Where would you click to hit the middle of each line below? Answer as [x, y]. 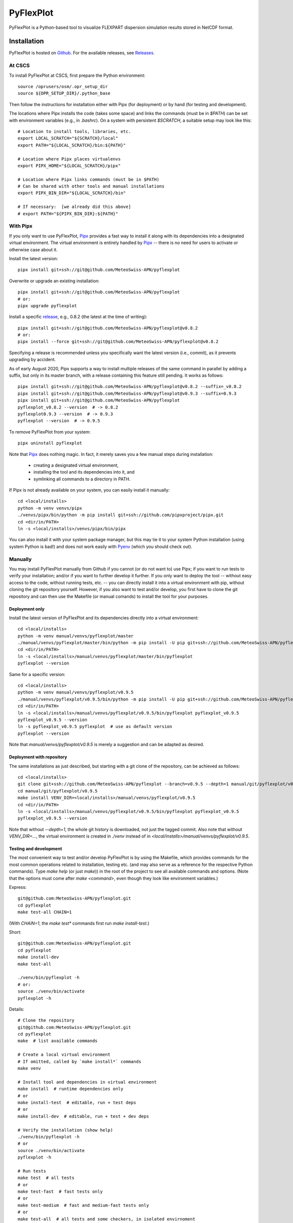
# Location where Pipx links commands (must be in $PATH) [89, 179]
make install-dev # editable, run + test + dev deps [83, 1116]
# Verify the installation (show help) [65, 1130]
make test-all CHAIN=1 [45, 912]
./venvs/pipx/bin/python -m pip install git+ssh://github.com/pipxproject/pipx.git [121, 515]
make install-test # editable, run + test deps [77, 1102]
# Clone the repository [46, 1020]
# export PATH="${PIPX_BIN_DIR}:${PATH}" [68, 214]
